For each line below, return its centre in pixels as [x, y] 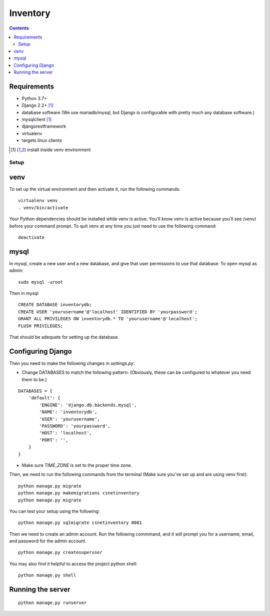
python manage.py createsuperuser [60, 552]
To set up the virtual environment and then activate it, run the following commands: [95, 189]
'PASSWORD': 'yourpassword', [75, 426]
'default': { [44, 398]
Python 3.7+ [34, 98]
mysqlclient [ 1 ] [37, 119]
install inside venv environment [59, 150]
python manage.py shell [47, 575]
